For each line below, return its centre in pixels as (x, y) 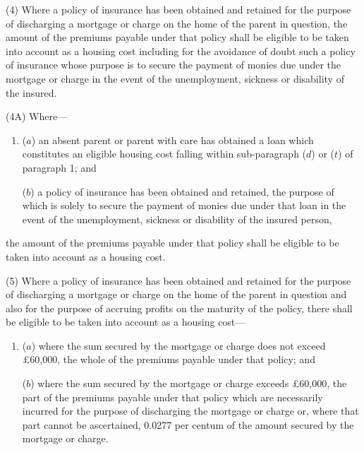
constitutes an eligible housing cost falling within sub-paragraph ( (164, 154)
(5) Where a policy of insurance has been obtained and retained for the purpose (178, 280)
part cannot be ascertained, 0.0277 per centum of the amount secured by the (188, 424)
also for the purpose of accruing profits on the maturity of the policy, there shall (179, 308)
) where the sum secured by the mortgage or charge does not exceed (178, 345)
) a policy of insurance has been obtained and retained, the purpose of (182, 191)
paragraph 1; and (59, 167)
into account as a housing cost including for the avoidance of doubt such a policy (181, 51)
